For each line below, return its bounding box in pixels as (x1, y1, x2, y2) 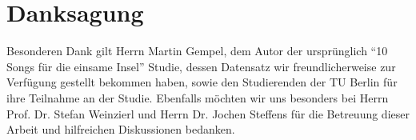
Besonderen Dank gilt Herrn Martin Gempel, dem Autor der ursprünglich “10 (6, 42, 388, 59)
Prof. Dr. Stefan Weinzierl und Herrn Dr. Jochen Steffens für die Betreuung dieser (6, 105, 410, 122)
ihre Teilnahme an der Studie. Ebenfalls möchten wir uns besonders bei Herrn (6, 89, 389, 106)
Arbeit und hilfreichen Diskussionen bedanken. (6, 121, 235, 138)
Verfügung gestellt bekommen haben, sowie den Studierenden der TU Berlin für (6, 74, 398, 90)
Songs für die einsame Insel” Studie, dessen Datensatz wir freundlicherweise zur (6, 58, 396, 74)
